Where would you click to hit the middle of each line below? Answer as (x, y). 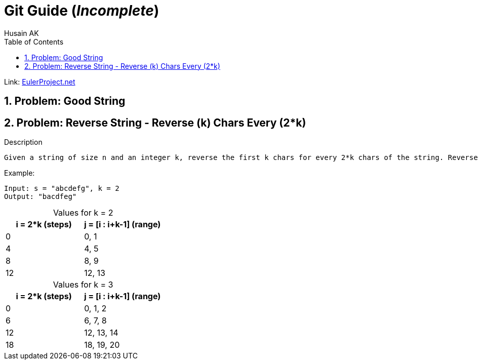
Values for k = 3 (83, 285)
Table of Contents (34, 42)
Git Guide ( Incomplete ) (82, 11)
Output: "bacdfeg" (41, 197)
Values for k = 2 (83, 213)
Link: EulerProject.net (40, 82)
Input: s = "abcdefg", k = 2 (62, 189)
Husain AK (22, 33)
